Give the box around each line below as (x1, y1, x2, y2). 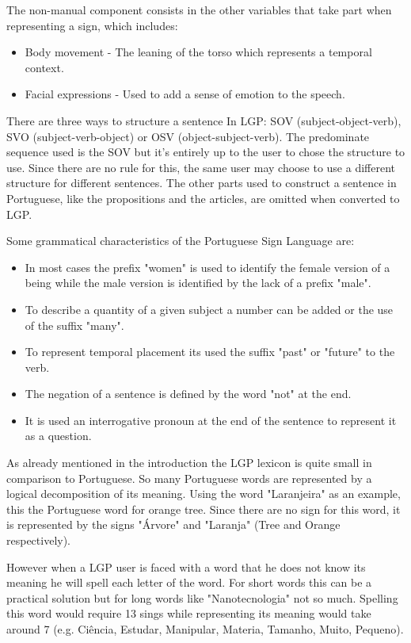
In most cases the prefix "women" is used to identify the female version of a (25, 258, 390, 275)
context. (25, 59, 64, 75)
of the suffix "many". (25, 316, 124, 333)
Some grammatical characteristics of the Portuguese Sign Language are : (6, 232, 355, 249)
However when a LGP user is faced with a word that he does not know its (6, 558, 366, 575)
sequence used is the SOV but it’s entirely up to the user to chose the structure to (6, 144, 405, 160)
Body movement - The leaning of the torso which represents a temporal (25, 44, 372, 60)
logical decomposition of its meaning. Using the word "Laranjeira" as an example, (6, 485, 401, 502)
